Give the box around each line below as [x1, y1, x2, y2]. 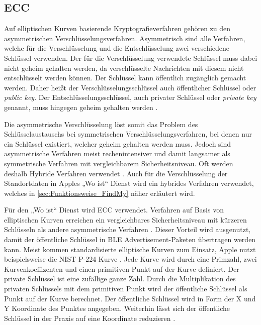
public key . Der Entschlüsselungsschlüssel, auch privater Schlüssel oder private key [4, 92, 256, 102]
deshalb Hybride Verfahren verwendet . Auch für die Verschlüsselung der [4, 168, 228, 178]
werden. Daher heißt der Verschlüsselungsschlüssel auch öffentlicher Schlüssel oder [4, 82, 256, 92]
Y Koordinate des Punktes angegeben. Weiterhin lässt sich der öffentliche [4, 303, 230, 313]
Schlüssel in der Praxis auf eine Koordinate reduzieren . [4, 312, 176, 323]
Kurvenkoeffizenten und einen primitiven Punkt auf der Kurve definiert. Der [4, 263, 239, 274]
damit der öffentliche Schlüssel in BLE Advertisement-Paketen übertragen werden [4, 234, 256, 245]
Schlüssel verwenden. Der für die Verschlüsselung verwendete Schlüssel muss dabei [4, 52, 257, 63]
